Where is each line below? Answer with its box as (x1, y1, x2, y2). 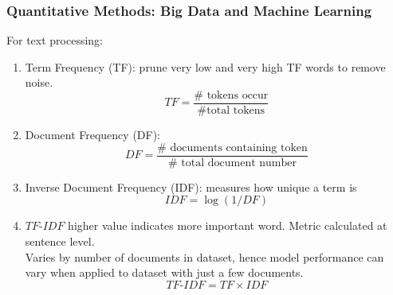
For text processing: (6, 32, 103, 49)
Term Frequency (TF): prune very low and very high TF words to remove (25, 58, 386, 75)
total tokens (206, 105, 265, 117)
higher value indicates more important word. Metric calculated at (68, 217, 387, 234)
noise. (25, 74, 53, 91)
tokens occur (206, 90, 269, 101)
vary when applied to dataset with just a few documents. (25, 264, 304, 281)
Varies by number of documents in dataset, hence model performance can (25, 248, 384, 265)
